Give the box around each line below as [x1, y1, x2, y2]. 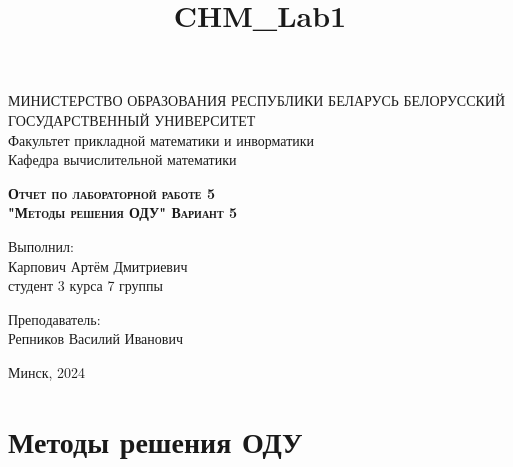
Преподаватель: [8, 308, 101, 329]
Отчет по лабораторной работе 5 [8, 182, 215, 203]
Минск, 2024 [8, 361, 86, 382]
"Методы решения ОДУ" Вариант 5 [8, 202, 237, 223]
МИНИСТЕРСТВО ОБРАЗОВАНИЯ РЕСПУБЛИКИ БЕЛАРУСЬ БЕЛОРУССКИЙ [8, 90, 506, 111]
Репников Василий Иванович [8, 328, 183, 349]
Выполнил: [8, 235, 74, 256]
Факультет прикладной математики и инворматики [8, 129, 315, 150]
